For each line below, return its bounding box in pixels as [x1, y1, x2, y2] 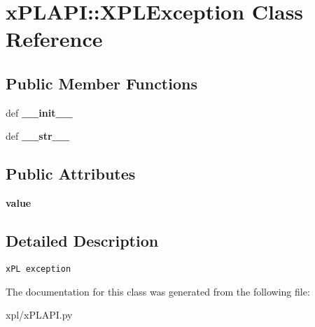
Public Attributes [6, 163, 136, 184]
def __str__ [6, 129, 69, 143]
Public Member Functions [6, 72, 197, 94]
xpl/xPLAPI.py [6, 307, 73, 322]
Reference [6, 24, 103, 53]
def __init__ [6, 105, 73, 119]
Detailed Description [6, 230, 159, 252]
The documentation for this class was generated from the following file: [6, 284, 310, 298]
